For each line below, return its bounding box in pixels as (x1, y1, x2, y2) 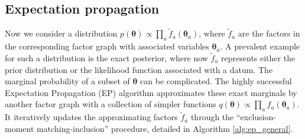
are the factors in (238, 27, 300, 39)
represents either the (221, 52, 296, 64)
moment (5, 123, 34, 135)
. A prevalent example (220, 40, 300, 52)
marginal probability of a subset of (5, 75, 130, 87)
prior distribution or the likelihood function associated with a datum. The (5, 63, 273, 75)
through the (190, 111, 234, 123)
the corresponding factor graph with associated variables (5, 40, 209, 52)
